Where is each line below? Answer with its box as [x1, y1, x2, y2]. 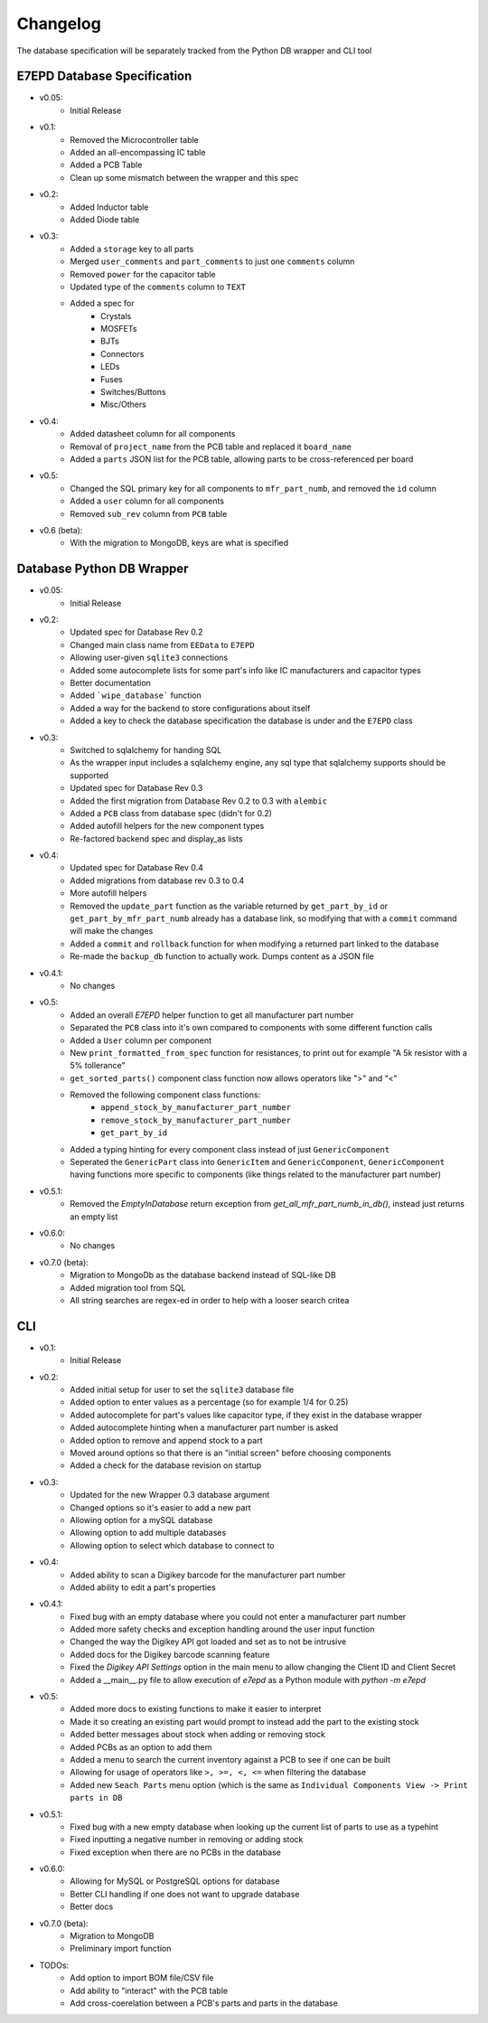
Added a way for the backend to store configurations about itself [70, 702, 311, 713]
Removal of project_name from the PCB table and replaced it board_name [70, 441, 352, 452]
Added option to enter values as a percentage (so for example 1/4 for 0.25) [70, 1397, 349, 1407]
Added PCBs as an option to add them [70, 1741, 212, 1753]
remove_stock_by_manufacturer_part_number [100, 1115, 292, 1125]
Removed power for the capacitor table [70, 268, 216, 279]
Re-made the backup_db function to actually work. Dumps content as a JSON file [70, 951, 374, 962]
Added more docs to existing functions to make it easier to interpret [70, 1704, 322, 1715]
